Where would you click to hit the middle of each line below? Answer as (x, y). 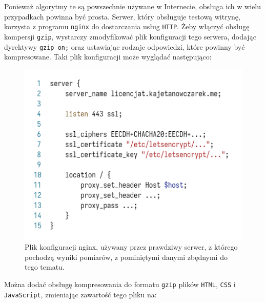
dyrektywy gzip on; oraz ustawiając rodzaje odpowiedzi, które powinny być (125, 46)
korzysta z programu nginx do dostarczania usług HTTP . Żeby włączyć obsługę (127, 26)
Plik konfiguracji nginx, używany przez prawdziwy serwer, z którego (131, 247)
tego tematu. (45, 267)
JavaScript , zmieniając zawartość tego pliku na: (80, 294)
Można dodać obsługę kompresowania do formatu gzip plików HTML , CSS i (120, 284)
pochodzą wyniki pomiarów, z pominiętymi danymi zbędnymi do (126, 257)
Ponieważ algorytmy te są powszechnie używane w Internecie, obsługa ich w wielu (132, 6)
